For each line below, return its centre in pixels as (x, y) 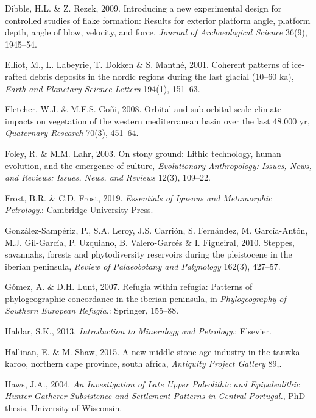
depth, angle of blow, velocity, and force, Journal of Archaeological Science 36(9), (156, 32)
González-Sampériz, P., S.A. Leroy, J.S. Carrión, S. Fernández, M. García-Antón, (156, 230)
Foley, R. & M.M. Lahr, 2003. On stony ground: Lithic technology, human (143, 153)
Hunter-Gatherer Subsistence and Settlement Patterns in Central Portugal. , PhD (155, 396)
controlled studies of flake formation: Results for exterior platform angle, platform (158, 20)
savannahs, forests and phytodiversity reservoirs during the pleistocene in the (149, 254)
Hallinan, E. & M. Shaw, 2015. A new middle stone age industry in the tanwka (153, 351)
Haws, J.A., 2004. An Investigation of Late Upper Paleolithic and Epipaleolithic (153, 384)
